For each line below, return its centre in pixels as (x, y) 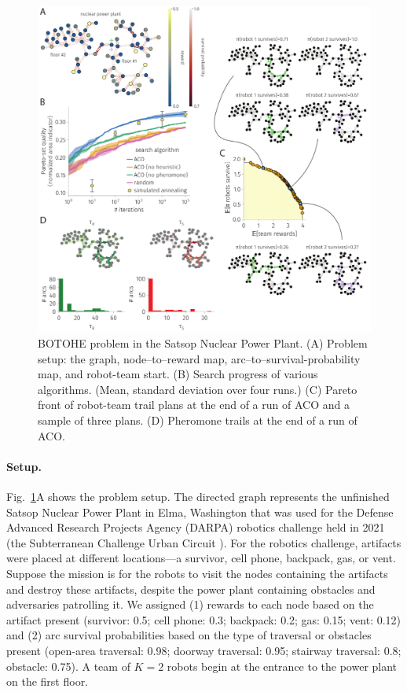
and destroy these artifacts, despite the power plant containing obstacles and (191, 589)
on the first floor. (48, 681)
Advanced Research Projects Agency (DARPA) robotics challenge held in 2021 (196, 527)
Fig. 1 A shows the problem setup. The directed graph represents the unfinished (198, 497)
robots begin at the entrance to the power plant (282, 666)
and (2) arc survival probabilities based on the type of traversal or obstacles (189, 635)
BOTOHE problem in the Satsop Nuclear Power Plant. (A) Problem (203, 343)
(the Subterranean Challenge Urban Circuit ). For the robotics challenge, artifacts (204, 542)
